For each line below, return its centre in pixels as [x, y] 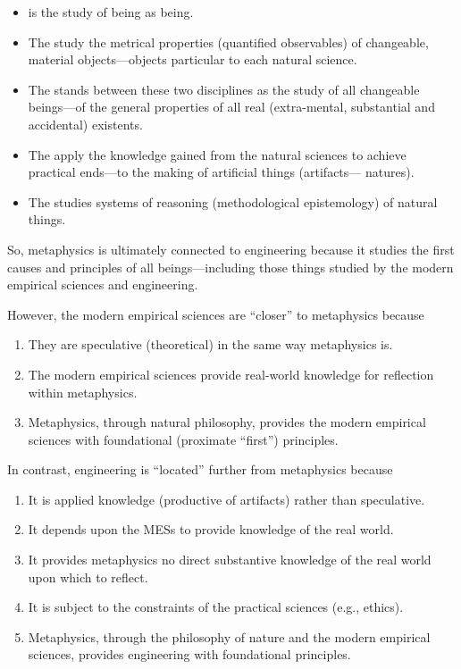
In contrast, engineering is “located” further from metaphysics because [200, 469]
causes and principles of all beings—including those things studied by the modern [230, 267]
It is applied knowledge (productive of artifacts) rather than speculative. [226, 499]
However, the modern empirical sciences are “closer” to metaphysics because [216, 314]
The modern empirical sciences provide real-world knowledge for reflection [231, 374]
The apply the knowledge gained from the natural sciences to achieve [217, 154]
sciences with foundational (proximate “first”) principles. [183, 439]
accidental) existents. [85, 124]
